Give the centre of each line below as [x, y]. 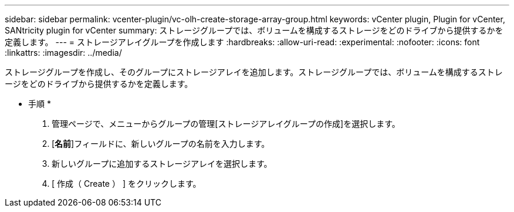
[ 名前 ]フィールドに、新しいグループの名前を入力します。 [161, 144]
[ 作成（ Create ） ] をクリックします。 [126, 184]
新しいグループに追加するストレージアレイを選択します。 [162, 164]
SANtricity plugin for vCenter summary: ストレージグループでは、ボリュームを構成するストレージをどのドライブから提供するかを [254, 30]
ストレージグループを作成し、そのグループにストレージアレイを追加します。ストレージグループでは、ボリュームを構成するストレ [254, 72]
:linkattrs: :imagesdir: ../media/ [63, 53]
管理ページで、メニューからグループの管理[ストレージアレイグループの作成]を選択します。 [226, 124]
